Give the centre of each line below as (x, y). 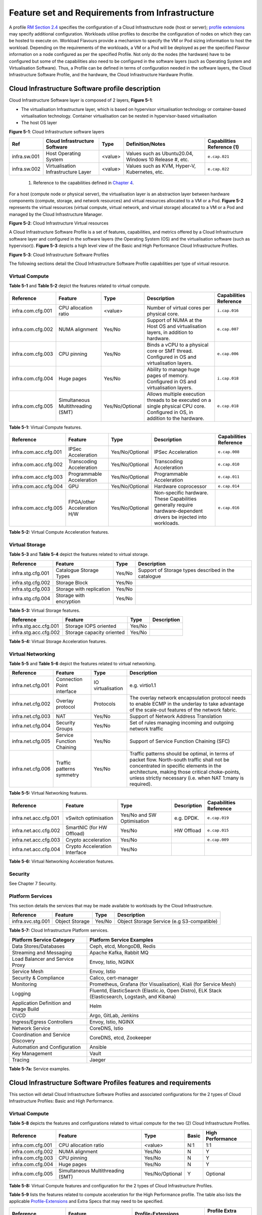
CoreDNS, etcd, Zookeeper (120, 1038)
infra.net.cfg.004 (31, 726)
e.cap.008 (229, 452)
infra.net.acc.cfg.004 (36, 849)
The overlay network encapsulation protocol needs (188, 698)
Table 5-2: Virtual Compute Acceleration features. (59, 532)
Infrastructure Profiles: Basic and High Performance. (61, 1101)
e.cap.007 (228, 329)
